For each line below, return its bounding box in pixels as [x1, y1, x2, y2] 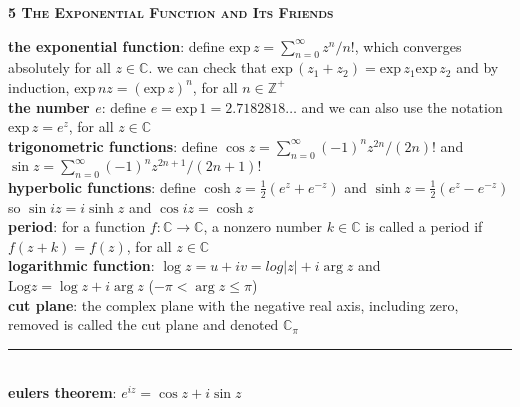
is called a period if [365, 216, 483, 237]
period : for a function [8, 216, 146, 237]
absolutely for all [8, 57, 111, 78]
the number [8, 96, 90, 117]
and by [456, 57, 499, 78]
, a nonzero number [203, 216, 323, 237]
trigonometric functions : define [8, 135, 218, 156]
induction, [8, 76, 70, 97]
